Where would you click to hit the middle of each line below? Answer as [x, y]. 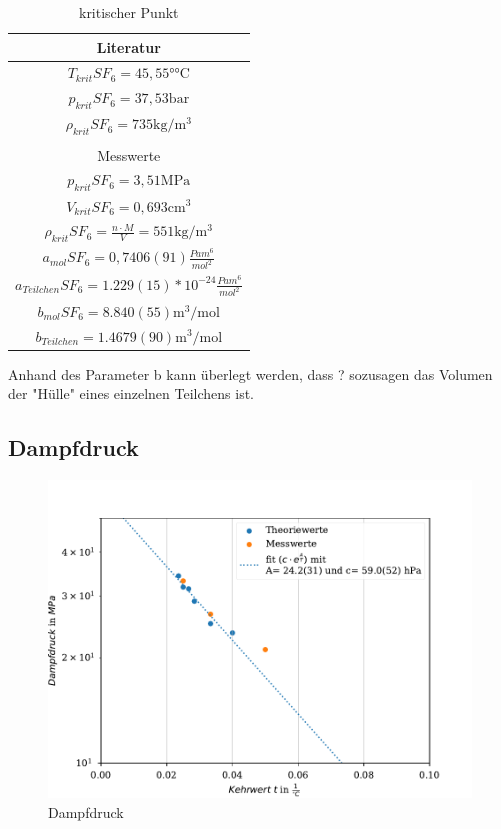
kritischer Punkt [128, 12]
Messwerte [129, 154]
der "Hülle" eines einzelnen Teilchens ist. [131, 393]
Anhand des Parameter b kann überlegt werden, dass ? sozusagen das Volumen [250, 373]
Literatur [128, 46]
